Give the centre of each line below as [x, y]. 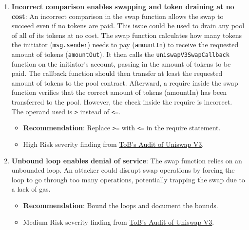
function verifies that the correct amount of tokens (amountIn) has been [119, 92]
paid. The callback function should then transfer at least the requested [117, 73]
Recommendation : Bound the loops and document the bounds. [121, 205]
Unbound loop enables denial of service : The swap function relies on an [127, 160]
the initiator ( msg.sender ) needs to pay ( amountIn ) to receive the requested [125, 44]
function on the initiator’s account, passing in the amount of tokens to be [121, 63]
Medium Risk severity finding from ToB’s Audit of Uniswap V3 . [119, 221]
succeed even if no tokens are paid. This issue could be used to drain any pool [128, 26]
